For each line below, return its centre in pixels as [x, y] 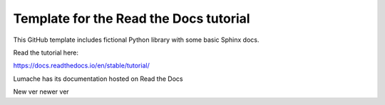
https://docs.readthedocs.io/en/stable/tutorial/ [81, 66]
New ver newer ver [41, 92]
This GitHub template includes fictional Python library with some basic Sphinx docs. [136, 40]
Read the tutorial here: [46, 52]
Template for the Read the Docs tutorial [132, 18]
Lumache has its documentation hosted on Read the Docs [98, 79]
